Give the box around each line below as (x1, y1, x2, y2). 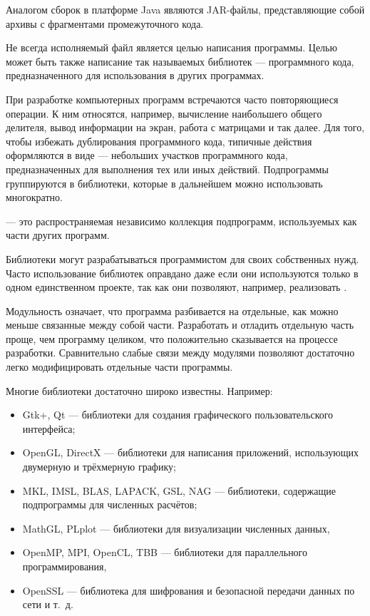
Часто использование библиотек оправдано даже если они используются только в (6, 265, 359, 280)
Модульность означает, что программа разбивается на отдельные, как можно (6, 303, 339, 318)
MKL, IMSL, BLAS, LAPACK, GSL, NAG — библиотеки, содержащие (22, 483, 336, 498)
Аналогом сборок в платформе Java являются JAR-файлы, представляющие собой (6, 2, 365, 16)
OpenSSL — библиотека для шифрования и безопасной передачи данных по (22, 582, 355, 597)
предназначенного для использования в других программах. (6, 68, 264, 83)
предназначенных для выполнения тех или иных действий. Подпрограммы (6, 161, 329, 176)
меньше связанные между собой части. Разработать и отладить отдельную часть (6, 317, 354, 332)
